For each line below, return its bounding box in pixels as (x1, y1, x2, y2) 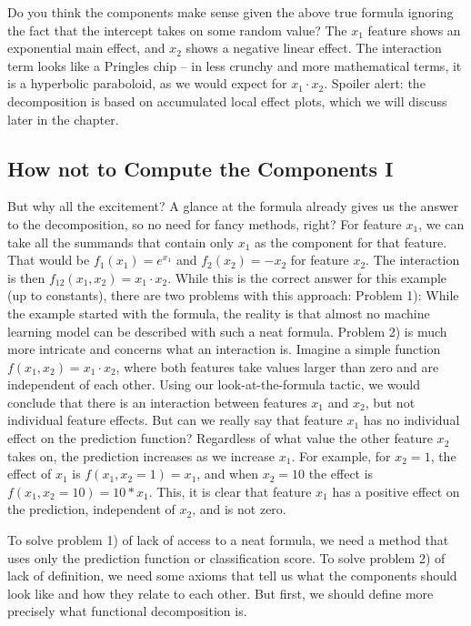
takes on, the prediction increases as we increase (7, 446, 276, 465)
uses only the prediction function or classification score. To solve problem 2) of (7, 548, 446, 567)
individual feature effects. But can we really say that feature (7, 410, 343, 429)
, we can (418, 214, 465, 233)
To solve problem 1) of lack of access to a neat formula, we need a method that (7, 530, 449, 550)
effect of (7, 464, 52, 483)
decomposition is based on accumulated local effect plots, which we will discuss (7, 91, 447, 110)
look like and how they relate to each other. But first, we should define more (7, 583, 434, 602)
